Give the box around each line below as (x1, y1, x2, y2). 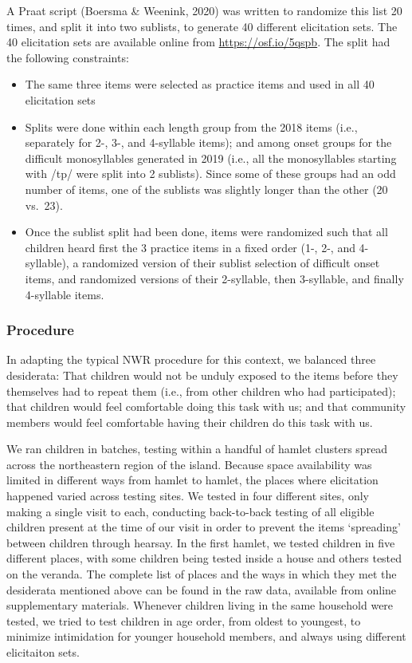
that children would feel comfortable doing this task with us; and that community (6, 398, 406, 415)
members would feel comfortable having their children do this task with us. (6, 413, 373, 430)
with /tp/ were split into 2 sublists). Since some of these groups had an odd (25, 165, 396, 182)
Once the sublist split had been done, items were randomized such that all (25, 223, 388, 240)
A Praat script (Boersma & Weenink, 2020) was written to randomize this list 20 (6, 2, 402, 18)
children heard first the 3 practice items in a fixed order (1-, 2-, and (25, 239, 355, 255)
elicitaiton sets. (6, 644, 80, 660)
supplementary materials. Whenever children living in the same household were (6, 597, 394, 614)
